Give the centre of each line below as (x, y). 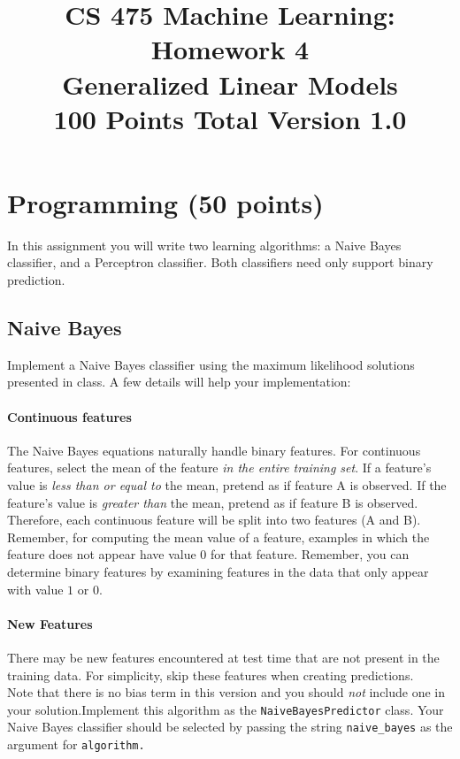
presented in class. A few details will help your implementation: (179, 382)
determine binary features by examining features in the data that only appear (218, 571)
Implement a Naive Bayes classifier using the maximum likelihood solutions (211, 364)
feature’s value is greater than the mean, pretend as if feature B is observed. (213, 502)
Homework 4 (230, 49)
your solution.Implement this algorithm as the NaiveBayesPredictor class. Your (226, 709)
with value (35, 589)
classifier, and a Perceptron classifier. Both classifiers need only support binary (220, 262)
